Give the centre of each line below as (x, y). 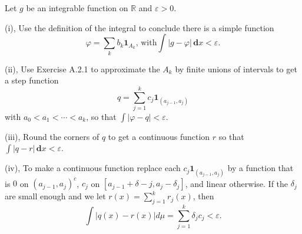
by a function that (260, 168)
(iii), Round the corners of (52, 136)
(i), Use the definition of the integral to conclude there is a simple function (140, 27)
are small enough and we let (55, 196)
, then (203, 196)
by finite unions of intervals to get (236, 68)
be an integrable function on (77, 8)
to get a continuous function (159, 136)
